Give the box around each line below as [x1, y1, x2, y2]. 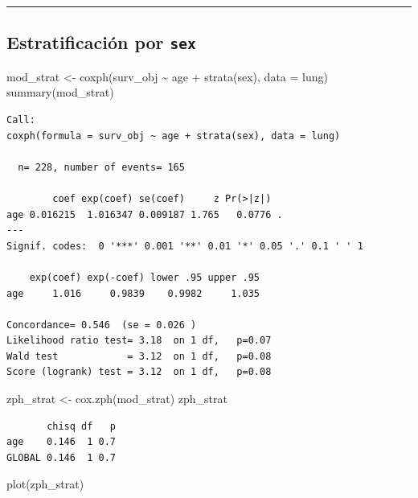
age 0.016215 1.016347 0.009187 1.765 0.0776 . [6, 208, 283, 220]
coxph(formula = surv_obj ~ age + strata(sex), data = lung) [6, 130, 341, 142]
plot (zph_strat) [6, 475, 84, 492]
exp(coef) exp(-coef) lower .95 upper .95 [29, 271, 260, 283]
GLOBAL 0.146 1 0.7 [6, 451, 117, 463]
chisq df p [47, 420, 117, 432]
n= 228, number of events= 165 [18, 161, 185, 173]
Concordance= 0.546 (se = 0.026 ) [6, 319, 197, 331]
